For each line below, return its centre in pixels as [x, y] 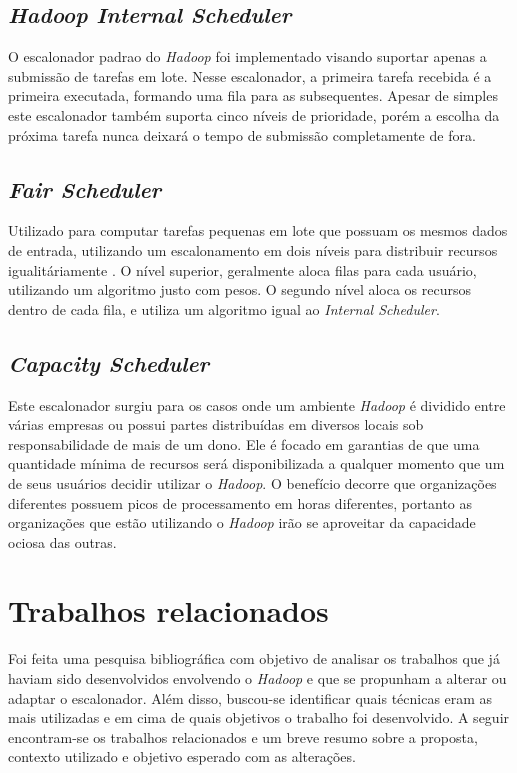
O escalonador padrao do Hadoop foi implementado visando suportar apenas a [247, 56]
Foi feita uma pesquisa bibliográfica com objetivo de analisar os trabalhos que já [254, 658]
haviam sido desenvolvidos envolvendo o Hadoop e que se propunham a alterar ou [257, 678]
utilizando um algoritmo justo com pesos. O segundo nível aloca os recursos [240, 289]
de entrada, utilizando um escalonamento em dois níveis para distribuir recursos [253, 249]
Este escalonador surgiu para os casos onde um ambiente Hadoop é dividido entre [257, 404]
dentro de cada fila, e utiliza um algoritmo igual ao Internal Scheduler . [224, 308]
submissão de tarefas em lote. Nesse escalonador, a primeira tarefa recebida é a [250, 75]
